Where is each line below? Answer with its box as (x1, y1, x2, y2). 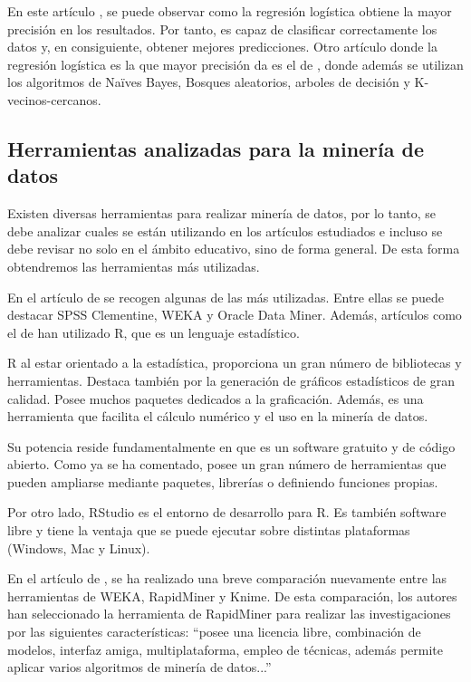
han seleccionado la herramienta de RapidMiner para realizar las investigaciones (7, 604, 451, 623)
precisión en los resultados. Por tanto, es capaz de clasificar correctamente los (7, 19, 437, 38)
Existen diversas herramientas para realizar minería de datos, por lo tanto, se (7, 204, 437, 223)
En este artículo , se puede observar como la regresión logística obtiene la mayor (7, 2, 452, 20)
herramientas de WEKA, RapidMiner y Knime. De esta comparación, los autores (7, 586, 457, 605)
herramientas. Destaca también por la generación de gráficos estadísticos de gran (7, 370, 455, 389)
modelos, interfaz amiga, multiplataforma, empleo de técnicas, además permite (7, 639, 443, 658)
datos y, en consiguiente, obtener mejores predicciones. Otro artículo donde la (7, 37, 437, 56)
